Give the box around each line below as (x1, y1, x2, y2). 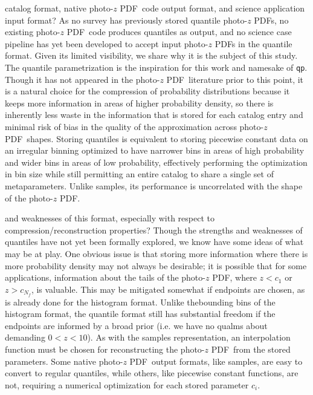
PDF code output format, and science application (120, 2, 305, 14)
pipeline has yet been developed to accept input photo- (5, 37, 208, 50)
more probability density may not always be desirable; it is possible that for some (5, 259, 307, 272)
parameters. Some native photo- (5, 354, 123, 367)
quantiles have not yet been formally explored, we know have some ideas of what (5, 235, 304, 248)
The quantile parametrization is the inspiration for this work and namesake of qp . (5, 60, 308, 73)
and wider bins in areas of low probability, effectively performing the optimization (5, 155, 308, 168)
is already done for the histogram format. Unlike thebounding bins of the (5, 295, 276, 308)
